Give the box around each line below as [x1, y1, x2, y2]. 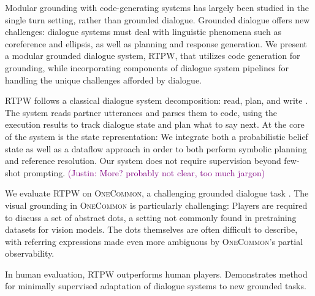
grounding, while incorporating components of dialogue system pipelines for [5, 61, 289, 74]
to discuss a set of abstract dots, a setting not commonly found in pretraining [5, 211, 297, 224]
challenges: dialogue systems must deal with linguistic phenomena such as [5, 25, 281, 38]
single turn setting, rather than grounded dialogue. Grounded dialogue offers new [5, 13, 310, 26]
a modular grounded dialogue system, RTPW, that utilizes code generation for [5, 49, 300, 62]
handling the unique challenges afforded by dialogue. [5, 73, 202, 86]
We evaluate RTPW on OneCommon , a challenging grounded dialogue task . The [5, 187, 309, 200]
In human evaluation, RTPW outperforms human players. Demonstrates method [5, 267, 308, 280]
